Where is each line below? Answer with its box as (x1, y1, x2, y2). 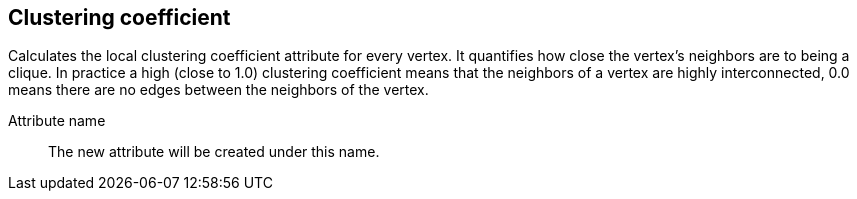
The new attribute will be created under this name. (48, 143, 380, 161)
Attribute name (8, 112, 106, 130)
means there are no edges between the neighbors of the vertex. (8, 81, 429, 99)
